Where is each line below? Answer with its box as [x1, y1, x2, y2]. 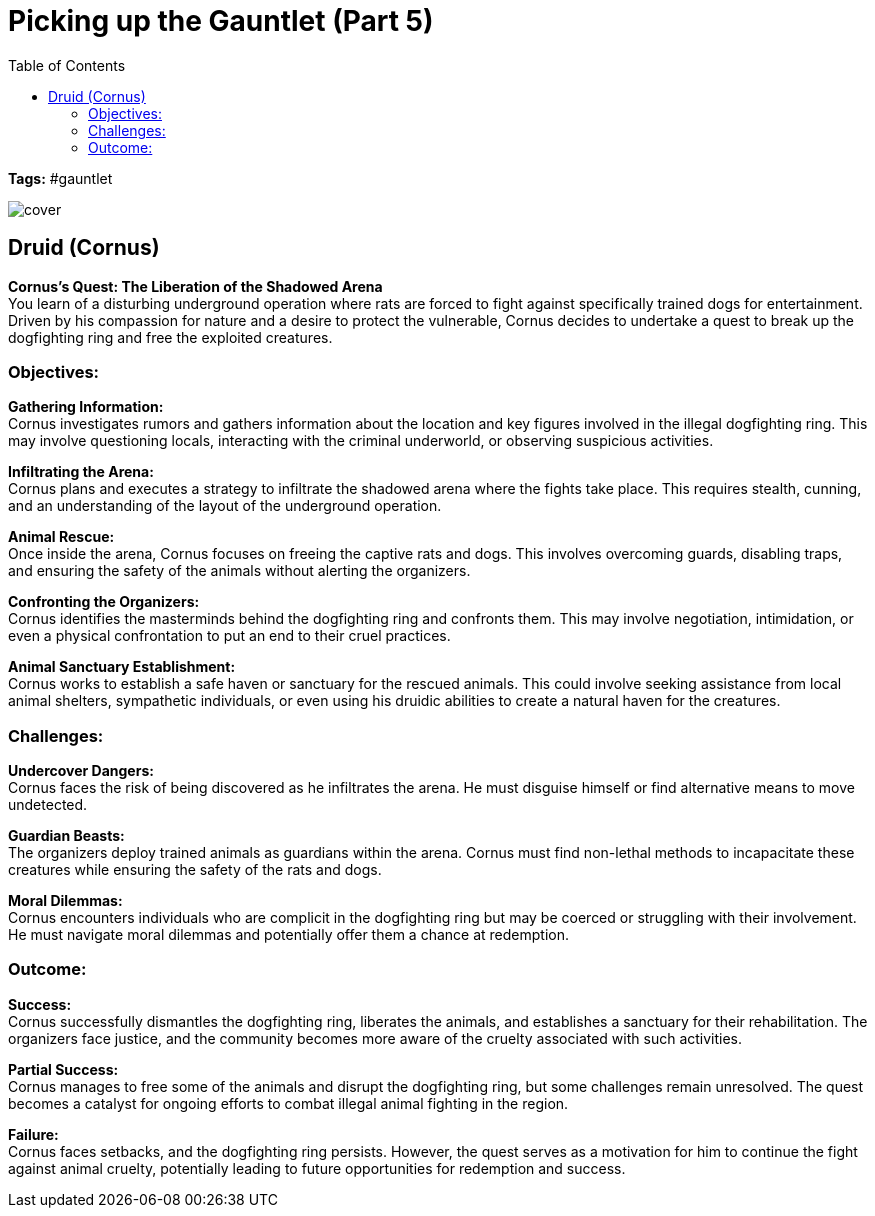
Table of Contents [8, 56, 126, 74]
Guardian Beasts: [8, 827, 125, 845]
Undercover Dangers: [8, 762, 154, 780]
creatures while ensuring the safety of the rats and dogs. [8, 861, 382, 879]
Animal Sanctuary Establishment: [8, 658, 236, 676]
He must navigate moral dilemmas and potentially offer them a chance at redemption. [8, 926, 569, 944]
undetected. [8, 796, 88, 814]
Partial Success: [8, 1060, 119, 1078]
